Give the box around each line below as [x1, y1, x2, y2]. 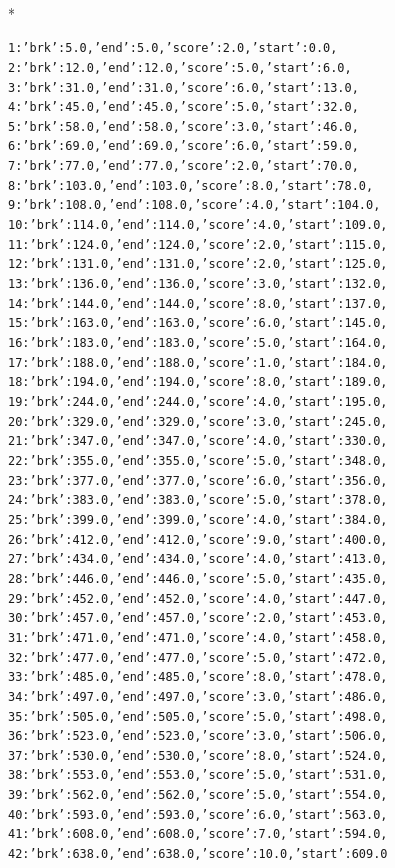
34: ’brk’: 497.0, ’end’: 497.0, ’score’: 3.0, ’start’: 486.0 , [8, 689, 388, 704]
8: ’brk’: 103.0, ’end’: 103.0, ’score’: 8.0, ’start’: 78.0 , [8, 178, 374, 193]
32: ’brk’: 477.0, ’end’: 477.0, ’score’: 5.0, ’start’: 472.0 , [8, 650, 388, 665]
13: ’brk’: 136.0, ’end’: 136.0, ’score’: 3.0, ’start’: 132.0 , [8, 277, 388, 292]
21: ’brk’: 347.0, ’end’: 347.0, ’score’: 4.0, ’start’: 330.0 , [8, 434, 388, 449]
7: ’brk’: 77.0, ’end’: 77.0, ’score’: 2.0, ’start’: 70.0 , [8, 159, 359, 174]
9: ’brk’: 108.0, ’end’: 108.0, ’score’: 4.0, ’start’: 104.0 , [8, 198, 381, 213]
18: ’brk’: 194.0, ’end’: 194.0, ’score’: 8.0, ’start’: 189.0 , [8, 375, 388, 390]
